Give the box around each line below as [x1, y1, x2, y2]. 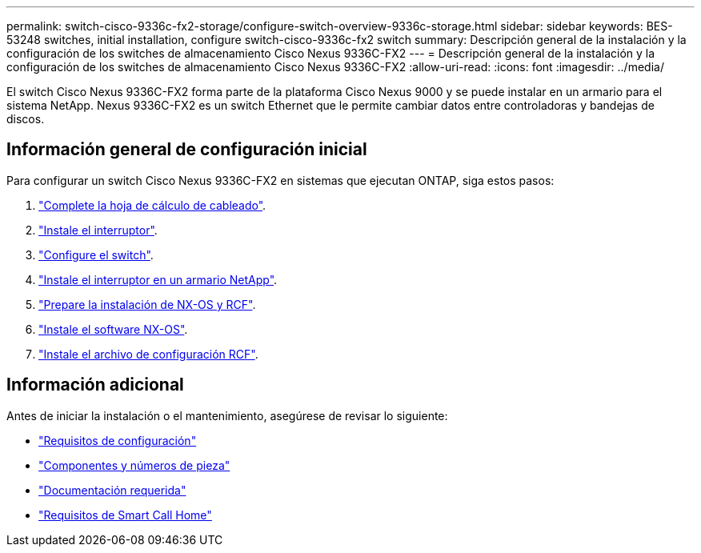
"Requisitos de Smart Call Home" [38, 507, 212, 522]
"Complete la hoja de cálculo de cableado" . [38, 198, 266, 212]
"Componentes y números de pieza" [38, 458, 230, 472]
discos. [6, 112, 45, 126]
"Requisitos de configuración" [38, 433, 197, 447]
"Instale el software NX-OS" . [38, 322, 188, 336]
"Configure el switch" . [38, 247, 154, 262]
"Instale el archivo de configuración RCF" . [38, 347, 258, 361]
